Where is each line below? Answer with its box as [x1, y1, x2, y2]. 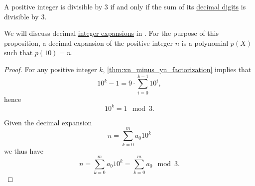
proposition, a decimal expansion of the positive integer [4, 37, 173, 48]
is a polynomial [181, 37, 229, 48]
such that [4, 47, 33, 58]
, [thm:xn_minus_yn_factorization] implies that [103, 64, 252, 74]
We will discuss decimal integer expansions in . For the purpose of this [4, 28, 219, 38]
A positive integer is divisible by [4, 1, 103, 11]
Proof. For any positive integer [4, 64, 97, 74]
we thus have [4, 145, 44, 156]
